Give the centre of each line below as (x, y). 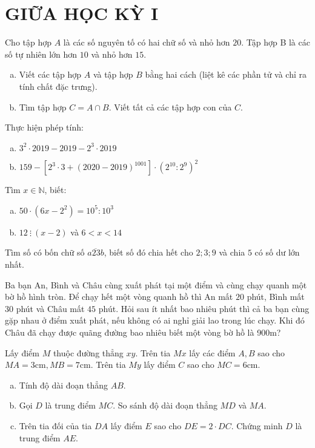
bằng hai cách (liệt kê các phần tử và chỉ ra (226, 74)
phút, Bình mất (276, 297)
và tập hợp (113, 74)
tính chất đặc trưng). (58, 86)
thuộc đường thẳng (88, 352)
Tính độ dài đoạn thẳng (64, 385)
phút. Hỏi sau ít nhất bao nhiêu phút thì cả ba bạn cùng (204, 308)
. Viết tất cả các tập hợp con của (170, 107)
